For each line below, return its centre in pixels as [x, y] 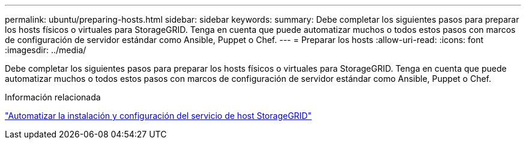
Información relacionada [53, 97]
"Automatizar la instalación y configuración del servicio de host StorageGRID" [158, 116]
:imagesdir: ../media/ [46, 50]
